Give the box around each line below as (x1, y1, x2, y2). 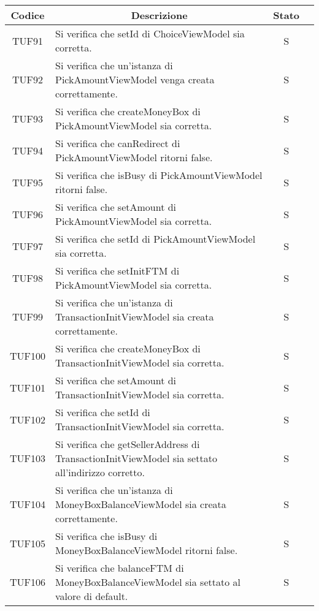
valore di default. (55, 589, 128, 603)
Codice (10, 8, 45, 22)
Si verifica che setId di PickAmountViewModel (55, 232, 256, 246)
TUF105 (10, 536, 46, 550)
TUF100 (10, 348, 46, 363)
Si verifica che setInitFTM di (55, 264, 180, 278)
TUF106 (10, 575, 46, 589)
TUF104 (10, 497, 46, 511)
